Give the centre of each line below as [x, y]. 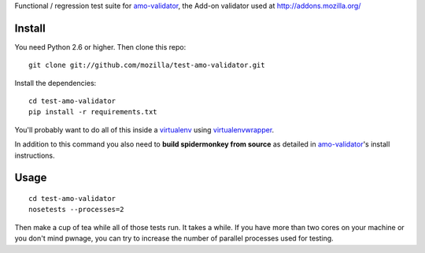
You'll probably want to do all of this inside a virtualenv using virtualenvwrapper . [144, 129]
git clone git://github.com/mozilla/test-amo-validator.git [147, 65]
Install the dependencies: [55, 83]
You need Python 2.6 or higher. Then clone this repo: [100, 47]
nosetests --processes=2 [76, 210]
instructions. [35, 155]
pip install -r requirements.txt [93, 112]
